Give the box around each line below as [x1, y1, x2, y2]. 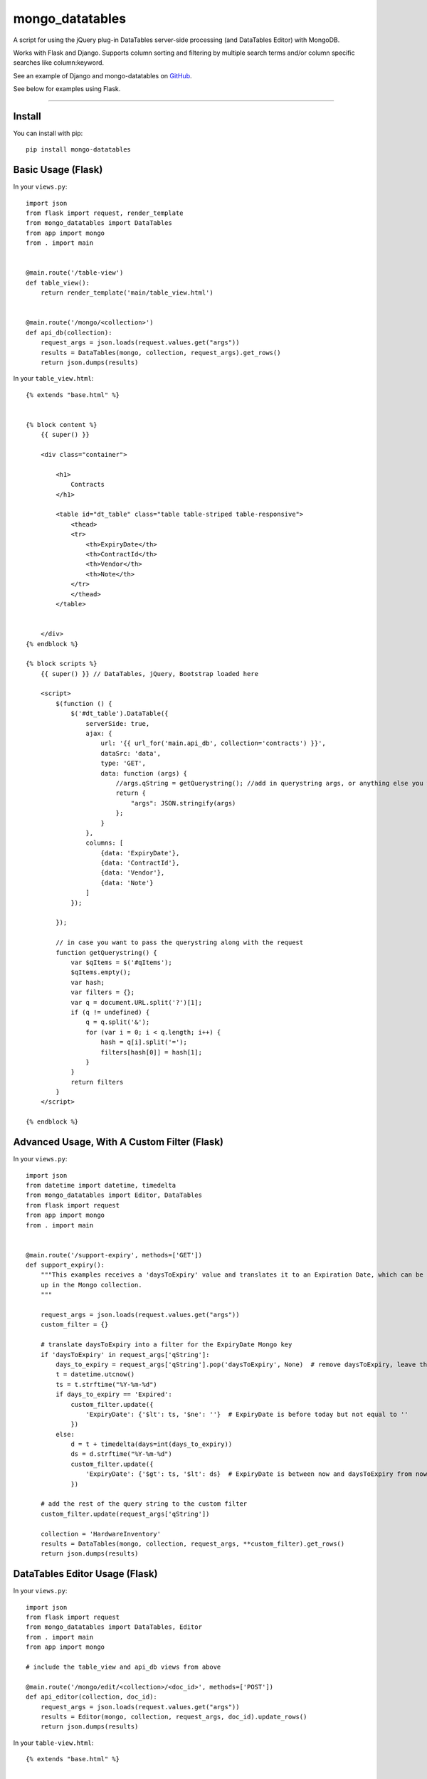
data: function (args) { [100, 769, 188, 777]
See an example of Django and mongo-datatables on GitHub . [13, 71, 192, 80]
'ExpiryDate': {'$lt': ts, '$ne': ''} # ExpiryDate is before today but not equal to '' [85, 1410, 408, 1418]
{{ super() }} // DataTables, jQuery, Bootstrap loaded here [40, 670, 259, 677]
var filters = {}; [70, 988, 135, 996]
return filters [70, 1078, 124, 1086]
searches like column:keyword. [13, 58, 105, 67]
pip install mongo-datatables [26, 146, 132, 154]
